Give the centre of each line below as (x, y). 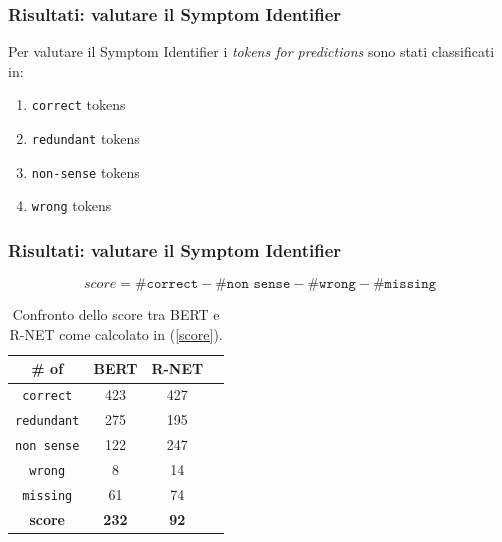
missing (47, 495)
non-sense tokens (85, 171)
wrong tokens (71, 205)
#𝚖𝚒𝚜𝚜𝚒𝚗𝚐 (404, 284)
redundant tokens (85, 138)
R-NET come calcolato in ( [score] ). (116, 333)
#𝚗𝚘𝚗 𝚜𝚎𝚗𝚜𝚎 (253, 284)
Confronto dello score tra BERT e (116, 314)
